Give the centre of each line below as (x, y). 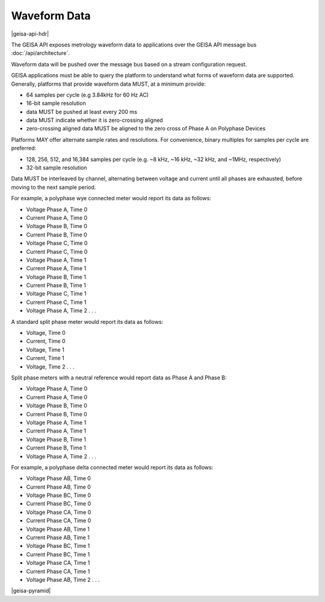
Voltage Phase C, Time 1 (56, 294)
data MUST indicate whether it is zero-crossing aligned (94, 120)
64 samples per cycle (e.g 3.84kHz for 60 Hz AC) (87, 95)
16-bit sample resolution (56, 103)
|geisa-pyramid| (31, 591)
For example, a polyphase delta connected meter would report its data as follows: (112, 467)
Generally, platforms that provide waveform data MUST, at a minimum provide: (108, 84)
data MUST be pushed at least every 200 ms (82, 112)
